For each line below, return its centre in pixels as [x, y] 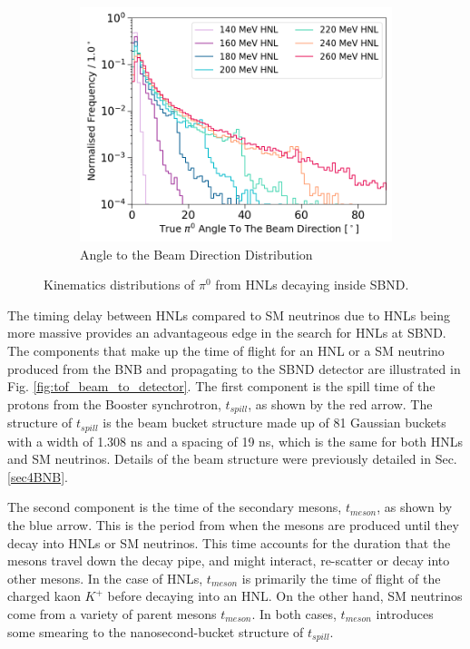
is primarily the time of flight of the [341, 578]
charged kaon [44, 596]
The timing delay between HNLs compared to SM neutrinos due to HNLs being [229, 315]
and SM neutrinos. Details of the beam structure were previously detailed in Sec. [232, 459]
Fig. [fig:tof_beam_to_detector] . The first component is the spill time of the [221, 386]
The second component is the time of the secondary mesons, [175, 507]
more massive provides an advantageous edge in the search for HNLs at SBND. [227, 333]
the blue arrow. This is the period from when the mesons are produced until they [233, 525]
